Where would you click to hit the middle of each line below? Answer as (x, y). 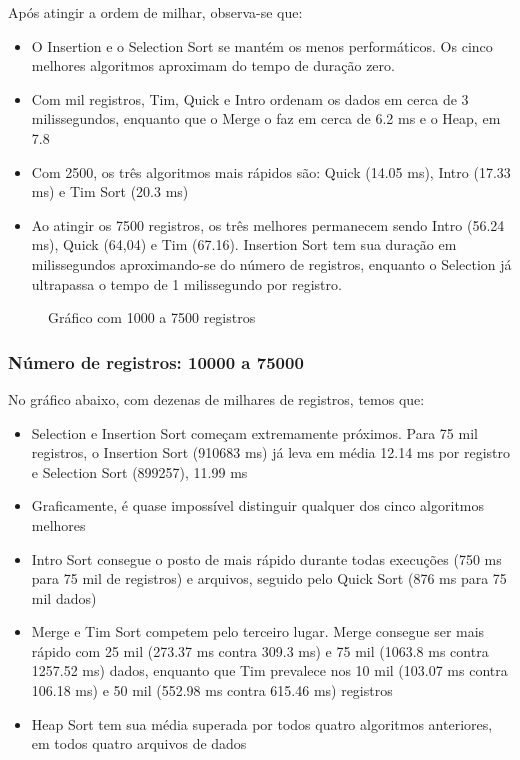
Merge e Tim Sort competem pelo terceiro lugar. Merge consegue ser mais (258, 631)
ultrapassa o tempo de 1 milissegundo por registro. (186, 283)
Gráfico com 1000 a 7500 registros (152, 317)
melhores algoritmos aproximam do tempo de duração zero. (213, 65)
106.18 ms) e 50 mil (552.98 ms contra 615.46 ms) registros (212, 690)
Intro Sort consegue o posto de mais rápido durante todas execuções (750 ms (266, 558)
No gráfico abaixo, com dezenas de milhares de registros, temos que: (216, 398)
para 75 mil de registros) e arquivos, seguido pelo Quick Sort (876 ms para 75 (269, 578)
